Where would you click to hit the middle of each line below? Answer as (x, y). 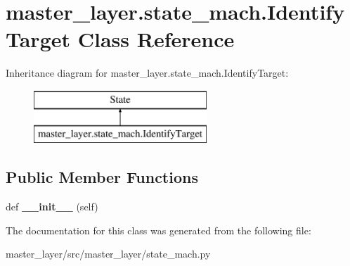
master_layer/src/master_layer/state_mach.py (108, 254)
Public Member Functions (102, 177)
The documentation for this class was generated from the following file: (158, 230)
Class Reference (156, 39)
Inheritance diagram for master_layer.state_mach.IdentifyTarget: (147, 73)
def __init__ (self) (52, 207)
